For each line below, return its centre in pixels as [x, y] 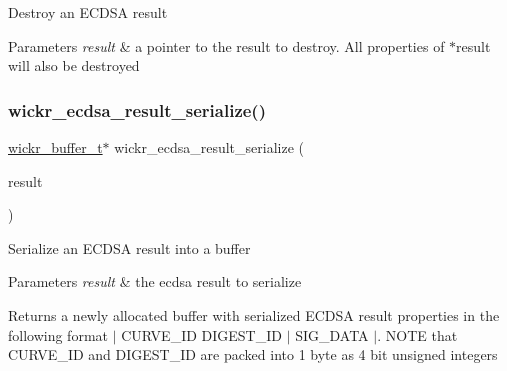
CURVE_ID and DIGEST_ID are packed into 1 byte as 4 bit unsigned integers [253, 354]
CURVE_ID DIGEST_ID [201, 334]
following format [58, 334]
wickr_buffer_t [55, 147]
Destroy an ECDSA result [88, 12]
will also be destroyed [74, 65]
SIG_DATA [332, 334]
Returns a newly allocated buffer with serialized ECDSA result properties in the [254, 314]
